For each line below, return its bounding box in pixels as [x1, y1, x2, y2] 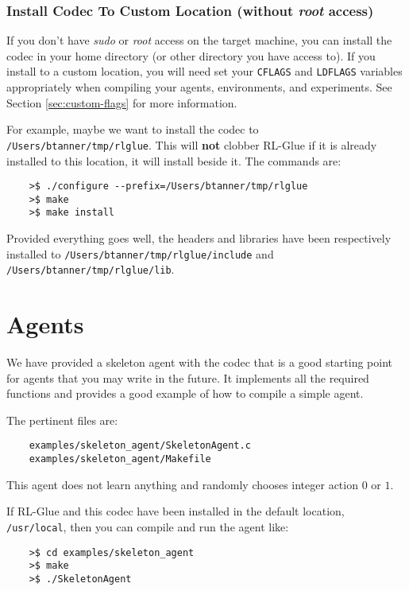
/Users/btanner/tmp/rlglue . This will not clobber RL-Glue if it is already [6, 136, 377, 153]
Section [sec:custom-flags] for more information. [6, 94, 237, 111]
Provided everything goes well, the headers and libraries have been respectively [6, 230, 392, 247]
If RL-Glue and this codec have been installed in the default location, [6, 503, 345, 519]
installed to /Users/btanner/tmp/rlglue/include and [6, 245, 274, 262]
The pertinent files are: [6, 411, 118, 428]
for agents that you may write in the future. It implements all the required [6, 369, 369, 386]
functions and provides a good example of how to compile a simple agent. [6, 385, 364, 402]
